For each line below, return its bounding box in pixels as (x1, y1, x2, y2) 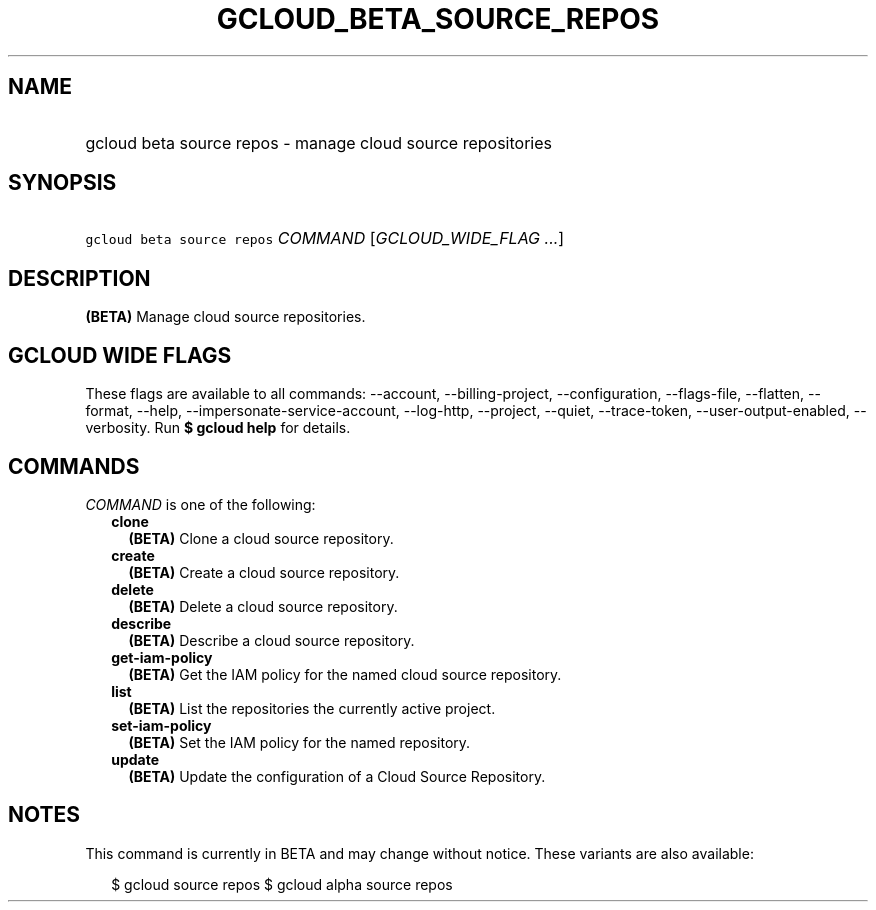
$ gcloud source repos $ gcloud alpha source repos (111, 875, 453, 893)
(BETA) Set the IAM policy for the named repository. (128, 733, 471, 751)
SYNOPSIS (8, 170, 117, 196)
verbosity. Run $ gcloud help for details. (85, 419, 351, 437)
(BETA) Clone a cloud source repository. (128, 529, 394, 547)
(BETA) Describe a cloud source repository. (128, 631, 415, 649)
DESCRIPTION (8, 265, 151, 291)
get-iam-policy (111, 648, 213, 666)
